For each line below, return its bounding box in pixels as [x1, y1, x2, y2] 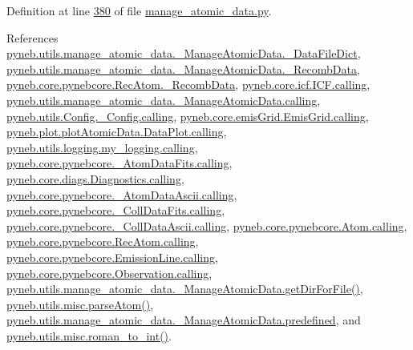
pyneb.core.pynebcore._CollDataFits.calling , [6, 202, 225, 219]
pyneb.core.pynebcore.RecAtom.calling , [6, 233, 199, 250]
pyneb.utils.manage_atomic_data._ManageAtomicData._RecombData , [6, 60, 360, 77]
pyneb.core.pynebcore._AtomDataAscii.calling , [6, 186, 237, 203]
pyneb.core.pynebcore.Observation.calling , [6, 264, 213, 281]
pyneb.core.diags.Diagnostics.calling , [6, 170, 184, 187]
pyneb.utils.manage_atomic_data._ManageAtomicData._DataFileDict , [6, 45, 361, 62]
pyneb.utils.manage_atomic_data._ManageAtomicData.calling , [6, 91, 321, 108]
